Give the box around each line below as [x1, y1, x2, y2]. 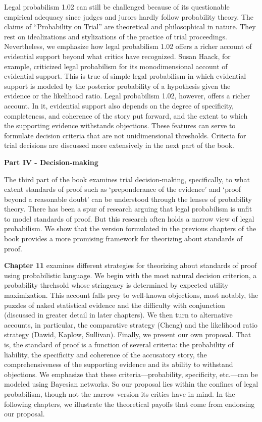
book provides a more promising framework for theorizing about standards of [4, 233, 243, 244]
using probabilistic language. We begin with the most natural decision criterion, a [4, 270, 257, 280]
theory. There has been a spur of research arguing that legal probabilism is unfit [4, 203, 252, 214]
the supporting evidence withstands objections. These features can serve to [4, 120, 236, 131]
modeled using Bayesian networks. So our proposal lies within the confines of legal [4, 379, 258, 389]
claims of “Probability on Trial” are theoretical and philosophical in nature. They [4, 21, 256, 32]
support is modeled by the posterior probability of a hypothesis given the [4, 80, 231, 91]
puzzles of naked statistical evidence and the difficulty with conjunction [4, 299, 225, 310]
